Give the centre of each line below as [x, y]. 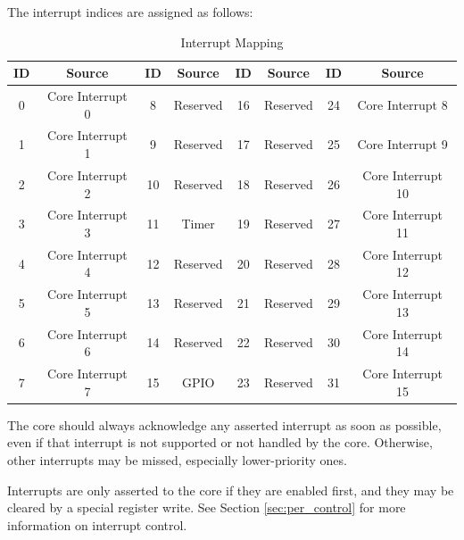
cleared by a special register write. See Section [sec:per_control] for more [207, 507]
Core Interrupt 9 [402, 144]
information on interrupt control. [97, 524]
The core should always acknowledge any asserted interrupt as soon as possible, [224, 424]
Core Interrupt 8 [402, 104]
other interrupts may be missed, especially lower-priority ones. [177, 459]
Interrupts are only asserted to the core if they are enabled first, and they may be [231, 490]
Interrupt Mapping [232, 42]
